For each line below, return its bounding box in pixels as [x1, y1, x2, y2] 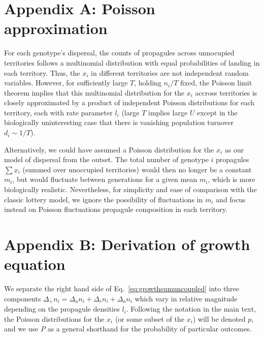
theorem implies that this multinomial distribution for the [4, 87, 185, 98]
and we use [4, 323, 39, 334]
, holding [134, 77, 161, 88]
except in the [196, 107, 238, 117]
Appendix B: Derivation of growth [4, 234, 250, 254]
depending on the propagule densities [4, 303, 120, 314]
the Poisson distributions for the [4, 313, 105, 324]
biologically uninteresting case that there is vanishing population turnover [4, 117, 234, 128]
